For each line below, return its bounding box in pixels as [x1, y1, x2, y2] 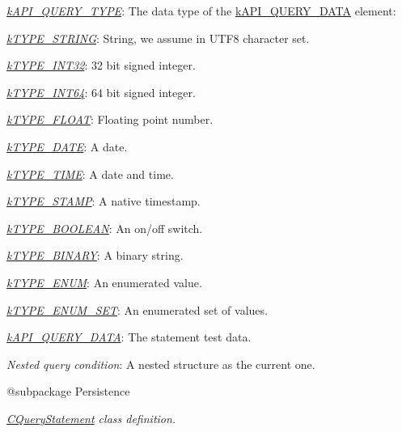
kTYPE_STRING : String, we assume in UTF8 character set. [6, 29, 310, 46]
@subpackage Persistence [6, 383, 130, 400]
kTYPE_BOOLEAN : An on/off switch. [6, 219, 203, 236]
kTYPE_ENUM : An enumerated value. [6, 273, 202, 290]
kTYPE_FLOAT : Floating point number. [6, 111, 214, 128]
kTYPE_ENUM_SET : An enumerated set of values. [6, 301, 268, 318]
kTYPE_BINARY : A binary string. [6, 247, 184, 264]
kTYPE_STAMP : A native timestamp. [6, 193, 201, 210]
